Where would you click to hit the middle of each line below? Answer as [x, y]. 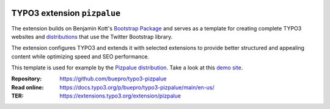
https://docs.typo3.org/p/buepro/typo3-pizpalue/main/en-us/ [137, 87]
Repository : [27, 79]
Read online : [28, 87]
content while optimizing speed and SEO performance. [80, 56]
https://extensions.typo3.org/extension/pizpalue [120, 96]
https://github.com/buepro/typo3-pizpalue [113, 79]
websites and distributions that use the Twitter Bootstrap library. [92, 37]
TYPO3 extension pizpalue [66, 13]
